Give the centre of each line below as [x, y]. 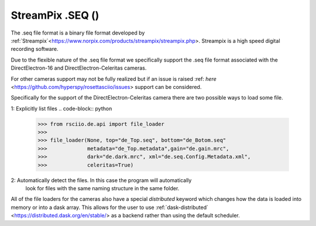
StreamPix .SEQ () [55, 15]
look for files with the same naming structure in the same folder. [102, 188]
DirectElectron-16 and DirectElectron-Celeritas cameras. [79, 68]
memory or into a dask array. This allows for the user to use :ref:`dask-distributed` [110, 207]
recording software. [35, 49]
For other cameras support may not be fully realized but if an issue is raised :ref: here [114, 78]
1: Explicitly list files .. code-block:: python [61, 108]
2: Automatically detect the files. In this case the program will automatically [101, 180]
